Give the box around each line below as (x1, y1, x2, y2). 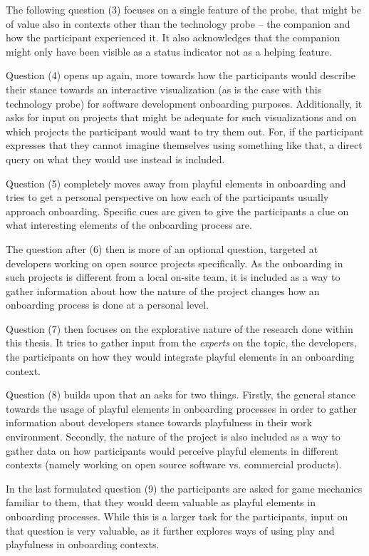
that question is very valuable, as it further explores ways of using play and (6, 522, 335, 537)
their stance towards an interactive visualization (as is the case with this (6, 81, 322, 96)
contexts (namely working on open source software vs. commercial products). (6, 457, 342, 472)
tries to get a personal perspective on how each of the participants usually (6, 190, 329, 205)
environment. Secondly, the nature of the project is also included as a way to (6, 429, 341, 444)
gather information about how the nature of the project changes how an (6, 283, 320, 298)
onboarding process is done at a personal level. (6, 297, 209, 312)
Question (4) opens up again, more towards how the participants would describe (6, 68, 355, 83)
